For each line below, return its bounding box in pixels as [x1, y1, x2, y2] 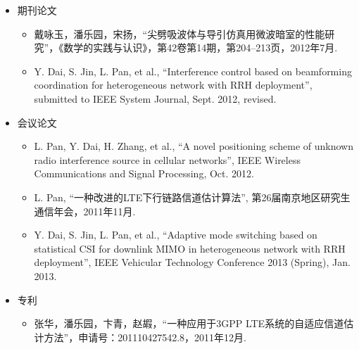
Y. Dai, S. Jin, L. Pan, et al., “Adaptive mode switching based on [34, 227, 317, 242]
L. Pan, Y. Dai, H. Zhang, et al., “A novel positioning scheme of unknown [34, 139, 354, 153]
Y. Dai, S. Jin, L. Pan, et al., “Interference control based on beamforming [34, 63, 352, 78]
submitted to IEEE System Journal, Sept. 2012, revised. [34, 91, 277, 106]
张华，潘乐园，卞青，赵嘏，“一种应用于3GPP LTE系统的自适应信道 [34, 316, 344, 331]
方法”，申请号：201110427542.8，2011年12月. [44, 329, 246, 344]
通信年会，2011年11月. [34, 203, 136, 218]
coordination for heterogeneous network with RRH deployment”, [34, 77, 313, 92]
